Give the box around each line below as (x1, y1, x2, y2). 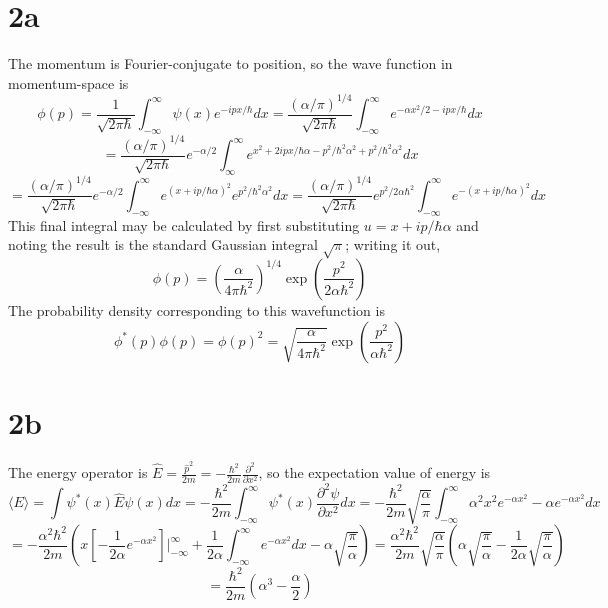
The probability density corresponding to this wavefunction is (8, 299, 385, 320)
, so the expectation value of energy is (258, 462, 491, 483)
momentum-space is (8, 72, 129, 93)
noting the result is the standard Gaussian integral (8, 234, 318, 255)
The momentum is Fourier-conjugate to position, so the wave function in (8, 53, 453, 74)
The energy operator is (8, 462, 148, 483)
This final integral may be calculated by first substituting (8, 214, 360, 235)
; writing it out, (345, 234, 441, 255)
